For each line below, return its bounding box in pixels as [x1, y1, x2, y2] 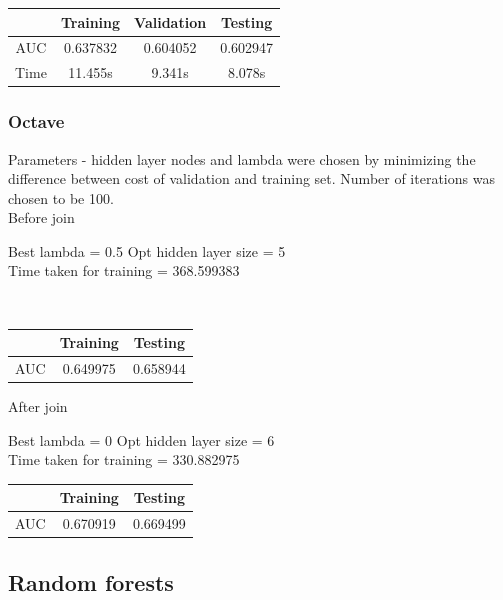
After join [8, 396, 68, 417]
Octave [8, 109, 65, 134]
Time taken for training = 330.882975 [8, 449, 240, 470]
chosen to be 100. [8, 187, 114, 208]
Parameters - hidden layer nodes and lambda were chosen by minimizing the [8, 148, 476, 169]
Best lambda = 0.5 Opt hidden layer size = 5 [8, 240, 286, 261]
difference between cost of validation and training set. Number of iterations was [8, 168, 495, 189]
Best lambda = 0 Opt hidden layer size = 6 [8, 429, 275, 450]
